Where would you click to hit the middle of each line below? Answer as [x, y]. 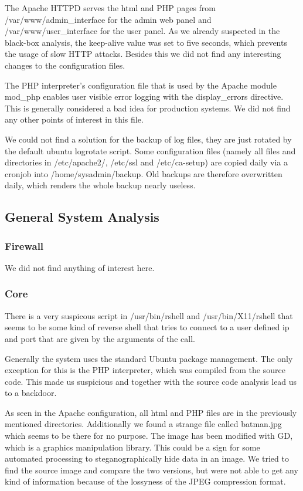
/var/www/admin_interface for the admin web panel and [108, 19]
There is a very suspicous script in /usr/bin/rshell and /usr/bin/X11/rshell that [149, 315]
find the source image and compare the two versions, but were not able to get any [151, 470]
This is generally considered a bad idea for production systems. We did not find [148, 108]
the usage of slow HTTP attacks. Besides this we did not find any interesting [143, 54]
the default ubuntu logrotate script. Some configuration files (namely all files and [150, 150]
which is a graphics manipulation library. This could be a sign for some [132, 447]
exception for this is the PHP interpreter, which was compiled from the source [145, 370]
